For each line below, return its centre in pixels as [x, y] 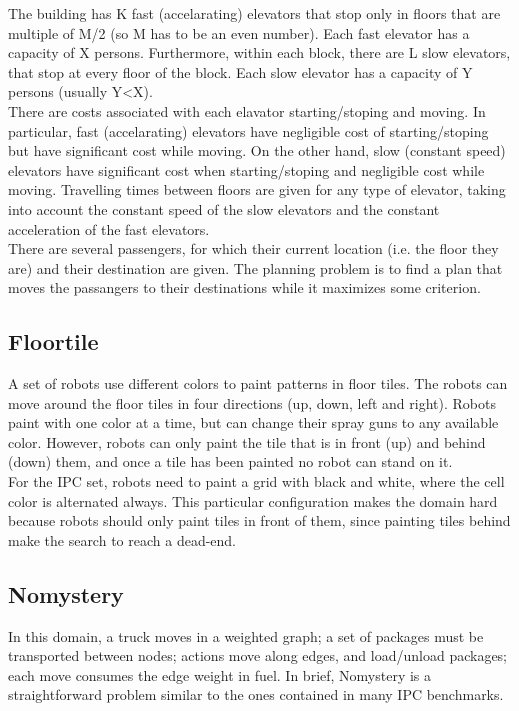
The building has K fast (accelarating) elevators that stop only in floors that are [254, 13]
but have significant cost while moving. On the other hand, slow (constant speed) [257, 150]
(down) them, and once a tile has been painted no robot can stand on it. [230, 461]
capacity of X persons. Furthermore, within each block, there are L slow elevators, [259, 52]
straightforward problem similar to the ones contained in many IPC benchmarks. [256, 694]
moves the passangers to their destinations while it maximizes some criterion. [244, 287]
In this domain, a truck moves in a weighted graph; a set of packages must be [246, 635]
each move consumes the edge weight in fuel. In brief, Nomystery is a [220, 674]
